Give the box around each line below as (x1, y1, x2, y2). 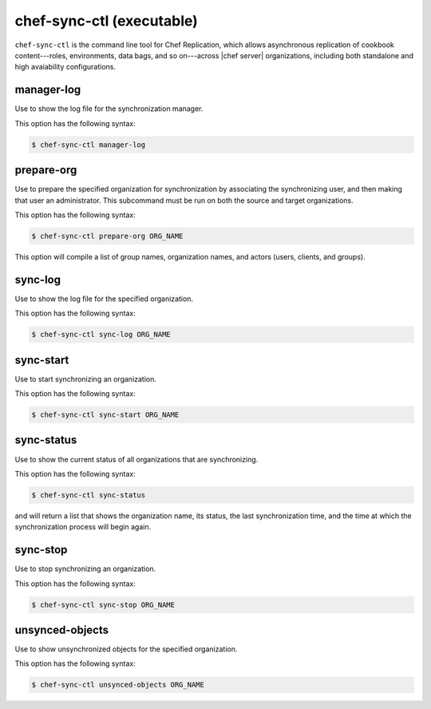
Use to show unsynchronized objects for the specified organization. (14, 644, 238, 654)
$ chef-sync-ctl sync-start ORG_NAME (31, 410, 180, 419)
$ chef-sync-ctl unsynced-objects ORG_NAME (31, 680, 205, 690)
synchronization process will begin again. (14, 522, 152, 532)
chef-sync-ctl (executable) (14, 12, 199, 30)
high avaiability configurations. (14, 62, 116, 72)
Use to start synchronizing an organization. (14, 374, 157, 383)
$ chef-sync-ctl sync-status (31, 490, 146, 499)
